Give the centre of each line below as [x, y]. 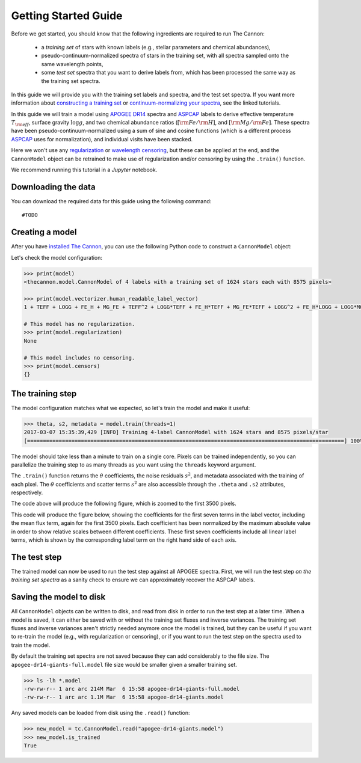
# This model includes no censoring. [79, 357]
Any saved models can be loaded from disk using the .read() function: [100, 713]
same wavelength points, [72, 64]
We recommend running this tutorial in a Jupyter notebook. [84, 170]
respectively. [27, 492]
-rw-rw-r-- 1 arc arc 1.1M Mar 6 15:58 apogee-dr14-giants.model [124, 697]
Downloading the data [53, 187]
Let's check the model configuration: [57, 257]
